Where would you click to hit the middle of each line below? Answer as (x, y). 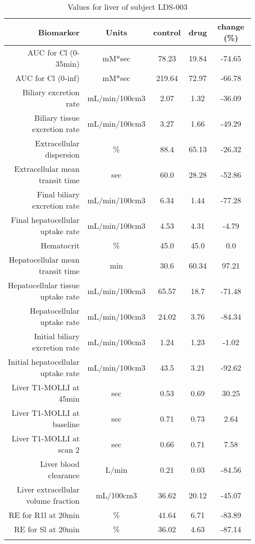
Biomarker (59, 32)
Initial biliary (57, 336)
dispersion (63, 154)
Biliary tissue (57, 118)
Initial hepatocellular (44, 362)
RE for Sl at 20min (47, 529)
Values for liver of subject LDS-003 (127, 7)
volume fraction (53, 501)
